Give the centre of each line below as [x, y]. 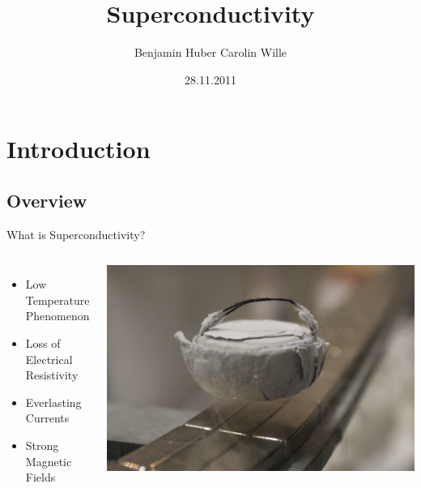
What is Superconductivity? [76, 234]
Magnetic [49, 461]
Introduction [79, 149]
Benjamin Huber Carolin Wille [210, 52]
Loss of [43, 343]
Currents [47, 418]
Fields [40, 477]
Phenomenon [57, 316]
